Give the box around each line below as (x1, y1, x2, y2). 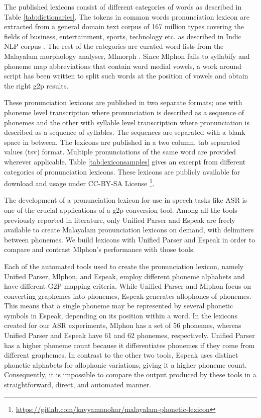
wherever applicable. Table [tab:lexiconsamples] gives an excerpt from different (4, 156, 246, 166)
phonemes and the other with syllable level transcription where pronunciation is (4, 117, 249, 127)
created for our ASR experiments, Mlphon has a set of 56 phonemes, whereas (4, 320, 241, 330)
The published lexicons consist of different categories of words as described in (4, 2, 242, 12)
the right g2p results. (4, 80, 69, 91)
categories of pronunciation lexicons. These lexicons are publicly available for (4, 166, 240, 177)
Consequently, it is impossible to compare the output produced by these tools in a (4, 369, 256, 380)
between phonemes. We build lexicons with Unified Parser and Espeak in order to (4, 234, 255, 244)
